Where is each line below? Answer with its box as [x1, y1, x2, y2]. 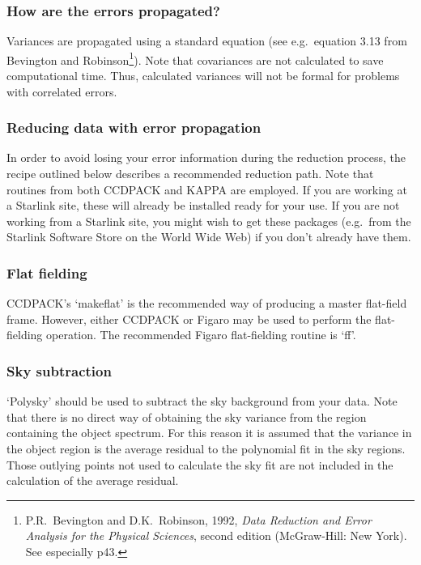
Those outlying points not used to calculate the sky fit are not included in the [6, 456, 393, 473]
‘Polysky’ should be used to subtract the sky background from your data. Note [6, 393, 398, 410]
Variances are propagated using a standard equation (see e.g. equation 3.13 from [6, 32, 407, 49]
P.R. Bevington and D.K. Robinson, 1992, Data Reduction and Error [25, 511, 372, 528]
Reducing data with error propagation [6, 117, 262, 138]
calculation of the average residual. [6, 472, 179, 489]
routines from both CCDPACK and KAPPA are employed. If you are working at [6, 181, 407, 198]
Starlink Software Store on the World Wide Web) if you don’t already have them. [6, 228, 411, 245]
